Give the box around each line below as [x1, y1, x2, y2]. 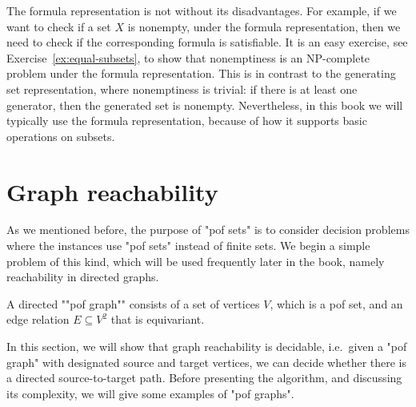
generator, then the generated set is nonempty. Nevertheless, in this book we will [6, 96, 403, 113]
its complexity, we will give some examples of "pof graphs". [6, 385, 294, 401]
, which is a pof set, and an [270, 295, 403, 312]
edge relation [6, 311, 70, 328]
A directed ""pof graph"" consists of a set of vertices [6, 295, 260, 312]
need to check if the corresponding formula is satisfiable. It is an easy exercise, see [6, 34, 408, 50]
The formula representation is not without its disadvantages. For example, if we [6, 2, 397, 18]
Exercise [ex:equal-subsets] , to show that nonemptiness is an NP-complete [6, 49, 370, 66]
